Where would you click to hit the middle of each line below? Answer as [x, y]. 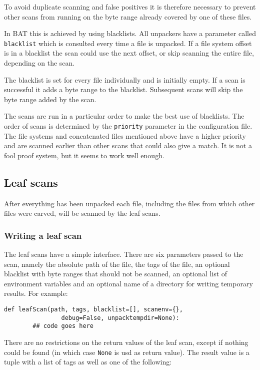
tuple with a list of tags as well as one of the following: [88, 362]
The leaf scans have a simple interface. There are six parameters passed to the [124, 254]
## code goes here [63, 326]
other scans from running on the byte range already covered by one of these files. [128, 16]
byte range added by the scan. [50, 99]
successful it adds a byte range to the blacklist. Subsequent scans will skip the [123, 89]
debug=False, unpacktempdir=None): [120, 318]
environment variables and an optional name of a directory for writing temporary [128, 283]
